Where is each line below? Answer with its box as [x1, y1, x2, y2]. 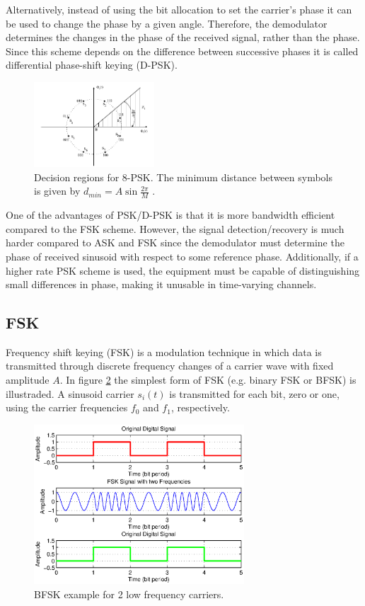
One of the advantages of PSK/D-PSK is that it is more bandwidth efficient [6, 207, 335, 222]
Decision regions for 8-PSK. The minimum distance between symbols [34, 169, 332, 184]
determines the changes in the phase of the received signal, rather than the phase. [6, 30, 360, 45]
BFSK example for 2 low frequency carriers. [34, 586, 224, 601]
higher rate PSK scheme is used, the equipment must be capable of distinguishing [6, 263, 360, 278]
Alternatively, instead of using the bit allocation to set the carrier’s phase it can [6, 2, 352, 16]
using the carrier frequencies [6, 400, 128, 415]
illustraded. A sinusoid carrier [6, 386, 134, 401]
